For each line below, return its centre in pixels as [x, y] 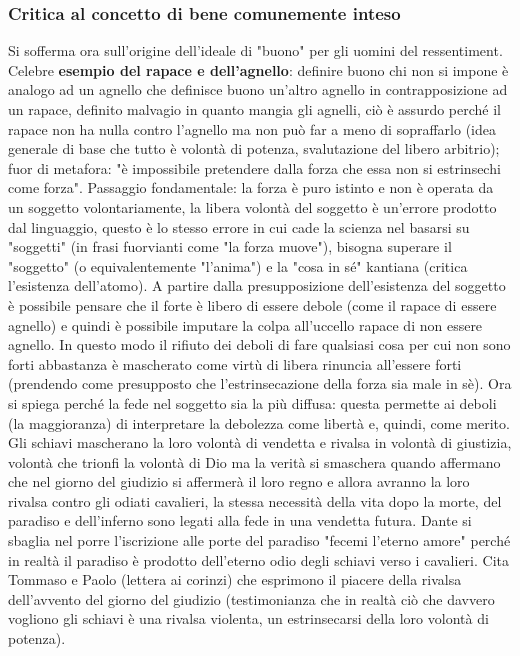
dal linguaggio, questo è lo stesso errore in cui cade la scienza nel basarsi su [239, 226]
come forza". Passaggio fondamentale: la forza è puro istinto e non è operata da [251, 187]
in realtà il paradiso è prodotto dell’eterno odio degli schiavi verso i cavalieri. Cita [258, 559]
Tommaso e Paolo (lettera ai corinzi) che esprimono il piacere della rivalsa [235, 579]
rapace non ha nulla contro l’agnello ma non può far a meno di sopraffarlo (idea [252, 128]
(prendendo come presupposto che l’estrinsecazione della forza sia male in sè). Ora [260, 383]
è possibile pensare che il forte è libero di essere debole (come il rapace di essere [252, 304]
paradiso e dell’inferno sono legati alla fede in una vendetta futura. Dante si [240, 520]
